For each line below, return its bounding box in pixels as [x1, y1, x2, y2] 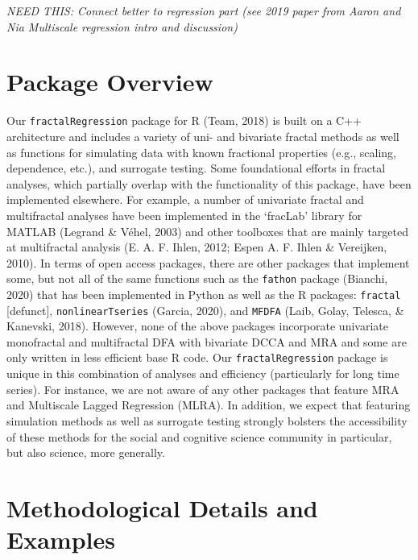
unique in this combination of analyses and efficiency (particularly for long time [6, 365, 399, 382]
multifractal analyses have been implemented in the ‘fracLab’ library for [6, 206, 362, 223]
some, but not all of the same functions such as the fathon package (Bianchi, [6, 270, 388, 287]
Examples [6, 523, 115, 556]
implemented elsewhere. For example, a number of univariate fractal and [6, 191, 364, 208]
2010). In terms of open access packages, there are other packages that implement [6, 254, 410, 271]
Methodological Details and [6, 491, 318, 524]
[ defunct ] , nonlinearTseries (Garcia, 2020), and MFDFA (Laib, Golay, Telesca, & [6, 301, 404, 318]
